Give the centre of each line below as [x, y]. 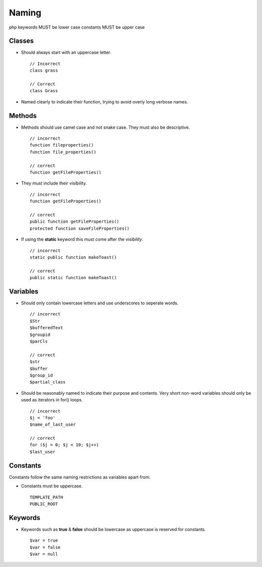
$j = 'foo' [43, 418]
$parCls [39, 341]
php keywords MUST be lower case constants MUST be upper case [77, 27]
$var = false [45, 547]
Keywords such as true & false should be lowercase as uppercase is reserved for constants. [114, 529]
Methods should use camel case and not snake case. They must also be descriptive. [106, 127]
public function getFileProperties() [75, 222]
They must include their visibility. [54, 183]
